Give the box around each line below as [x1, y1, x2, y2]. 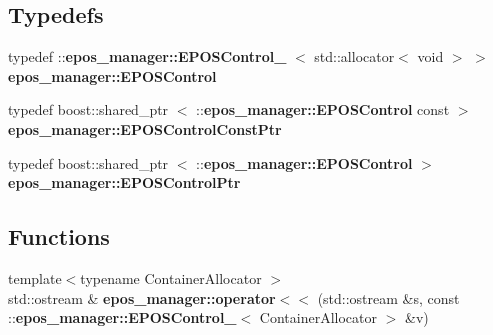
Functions [8, 221, 110, 252]
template [8, 267, 62, 288]
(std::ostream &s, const [317, 287, 460, 308]
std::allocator [314, 46, 395, 67]
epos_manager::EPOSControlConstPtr [8, 118, 282, 139]
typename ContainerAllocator [80, 267, 262, 288]
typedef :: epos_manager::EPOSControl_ [8, 46, 287, 67]
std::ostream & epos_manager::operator [8, 287, 276, 308]
